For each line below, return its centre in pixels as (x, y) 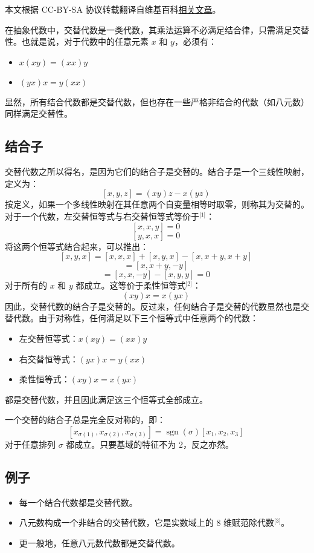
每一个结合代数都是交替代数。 (78, 502)
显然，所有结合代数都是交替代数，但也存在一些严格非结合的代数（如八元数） (157, 101)
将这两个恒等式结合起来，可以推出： (77, 246)
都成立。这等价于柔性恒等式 (131, 285)
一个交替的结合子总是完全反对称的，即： (85, 420)
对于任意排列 (30, 444)
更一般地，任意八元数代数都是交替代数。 (99, 542)
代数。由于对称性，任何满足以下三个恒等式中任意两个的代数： (136, 318)
